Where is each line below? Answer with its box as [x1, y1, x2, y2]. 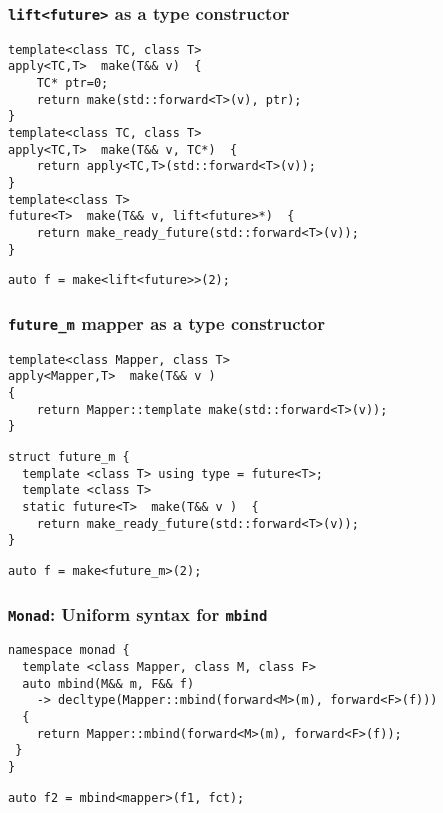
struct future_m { [8, 450, 130, 465]
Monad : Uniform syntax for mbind [8, 601, 268, 626]
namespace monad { [8, 643, 130, 658]
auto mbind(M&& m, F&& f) [22, 676, 195, 691]
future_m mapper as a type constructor [8, 310, 325, 335]
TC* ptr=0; [36, 76, 109, 91]
